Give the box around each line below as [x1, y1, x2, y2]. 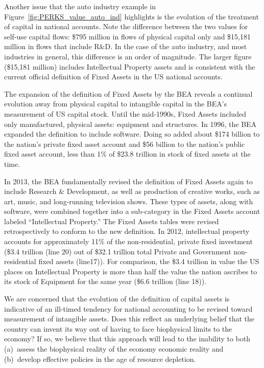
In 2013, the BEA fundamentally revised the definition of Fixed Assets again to [4, 176, 253, 186]
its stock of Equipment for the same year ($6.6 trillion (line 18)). [4, 276, 207, 287]
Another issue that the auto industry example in [4, 1, 156, 11]
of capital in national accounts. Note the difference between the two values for [4, 21, 248, 32]
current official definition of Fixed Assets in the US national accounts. [4, 71, 223, 82]
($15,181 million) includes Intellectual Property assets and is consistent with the [4, 61, 255, 72]
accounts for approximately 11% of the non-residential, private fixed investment [4, 236, 253, 247]
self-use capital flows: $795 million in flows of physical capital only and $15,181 [4, 31, 251, 41]
